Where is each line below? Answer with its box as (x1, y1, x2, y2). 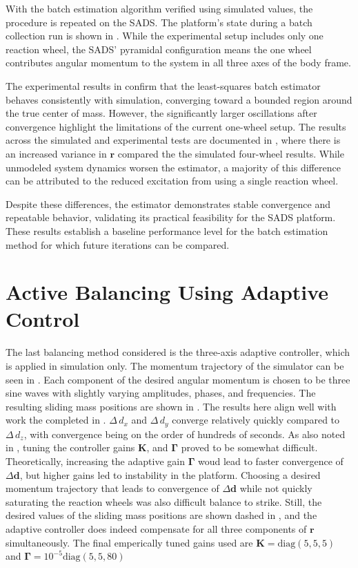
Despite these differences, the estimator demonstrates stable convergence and (6, 196, 330, 211)
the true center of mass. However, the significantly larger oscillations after (6, 106, 317, 120)
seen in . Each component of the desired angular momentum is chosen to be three (6, 372, 350, 386)
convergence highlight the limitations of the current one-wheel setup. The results (6, 119, 346, 133)
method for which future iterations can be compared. (6, 237, 230, 252)
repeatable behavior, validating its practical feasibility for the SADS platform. (6, 210, 336, 225)
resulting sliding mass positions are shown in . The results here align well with (6, 399, 337, 413)
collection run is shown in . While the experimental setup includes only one (6, 28, 324, 43)
